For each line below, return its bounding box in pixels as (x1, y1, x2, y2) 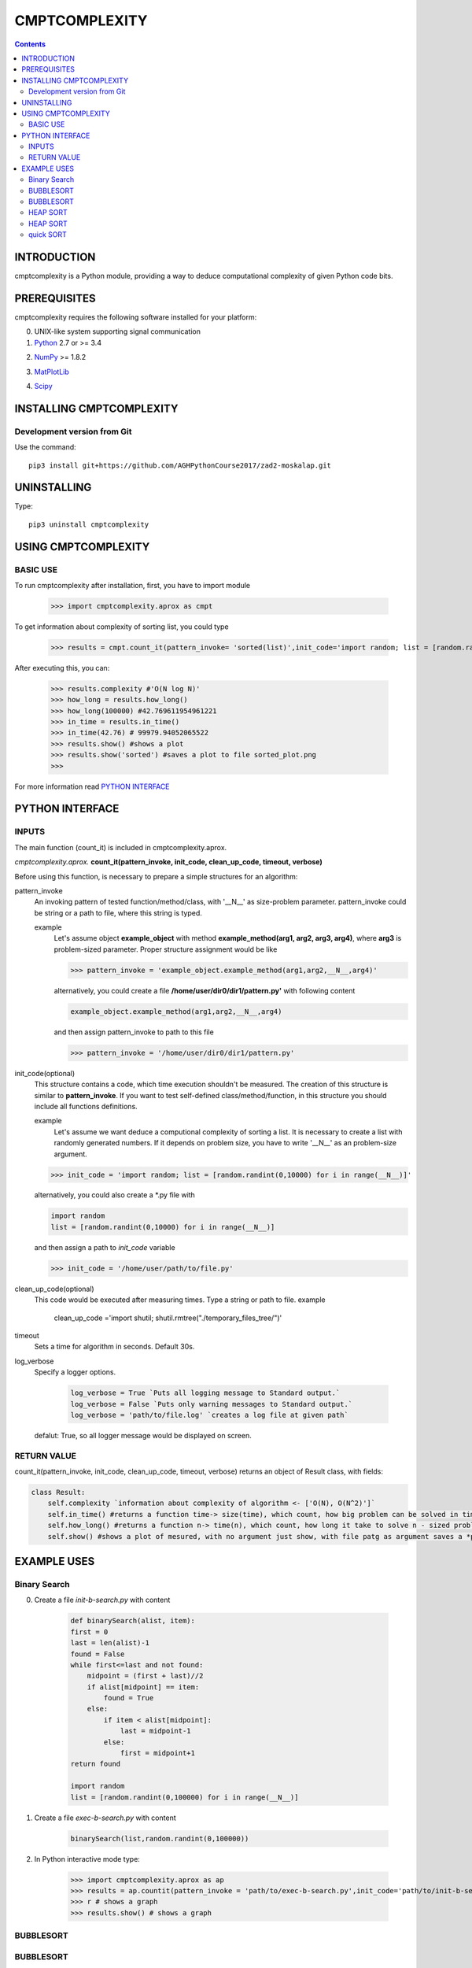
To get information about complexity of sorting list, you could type (14, 622, 229, 631)
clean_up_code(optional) (14, 1284, 94, 1293)
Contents (14, 39, 46, 49)
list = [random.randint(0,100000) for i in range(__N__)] (70, 1792, 299, 1802)
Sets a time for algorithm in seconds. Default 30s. (34, 1342, 195, 1352)
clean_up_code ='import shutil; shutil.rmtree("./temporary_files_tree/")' (53, 1313, 282, 1322)
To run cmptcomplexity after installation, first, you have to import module (14, 580, 251, 590)
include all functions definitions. (34, 1101, 138, 1111)
